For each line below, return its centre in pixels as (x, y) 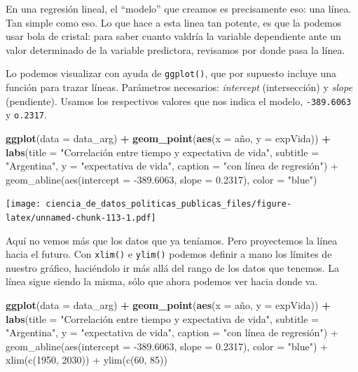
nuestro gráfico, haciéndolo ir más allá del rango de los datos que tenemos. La (172, 267)
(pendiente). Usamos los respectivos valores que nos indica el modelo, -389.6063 (179, 101)
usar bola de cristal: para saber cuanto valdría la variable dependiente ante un (173, 36)
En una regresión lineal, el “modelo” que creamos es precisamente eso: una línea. (179, 8)
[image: (23, 204)
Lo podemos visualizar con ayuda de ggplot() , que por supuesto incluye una (171, 73)
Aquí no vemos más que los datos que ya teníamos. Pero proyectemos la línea (172, 240)
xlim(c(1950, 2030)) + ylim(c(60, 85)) (87, 360)
